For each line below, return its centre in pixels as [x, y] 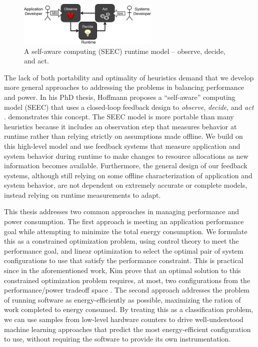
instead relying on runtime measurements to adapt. [82, 194]
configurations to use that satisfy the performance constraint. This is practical [124, 260]
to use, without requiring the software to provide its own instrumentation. [117, 339]
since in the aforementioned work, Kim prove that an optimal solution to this [122, 270]
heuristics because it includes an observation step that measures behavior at [120, 126]
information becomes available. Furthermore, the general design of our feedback [126, 166]
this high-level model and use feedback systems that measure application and [122, 146]
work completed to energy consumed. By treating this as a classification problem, [129, 309]
